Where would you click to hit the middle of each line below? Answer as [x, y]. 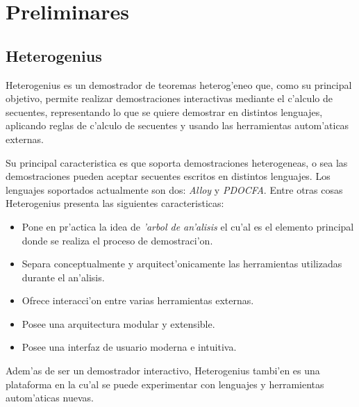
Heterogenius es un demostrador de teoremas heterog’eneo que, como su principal [179, 84]
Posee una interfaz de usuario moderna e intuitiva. [129, 347]
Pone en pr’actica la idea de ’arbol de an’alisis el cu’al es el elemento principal [188, 226]
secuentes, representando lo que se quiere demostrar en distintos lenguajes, [164, 111]
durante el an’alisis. [63, 277]
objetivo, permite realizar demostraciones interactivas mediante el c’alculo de [169, 98]
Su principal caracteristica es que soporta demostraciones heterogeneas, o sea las [177, 162]
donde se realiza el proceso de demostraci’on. [117, 240]
